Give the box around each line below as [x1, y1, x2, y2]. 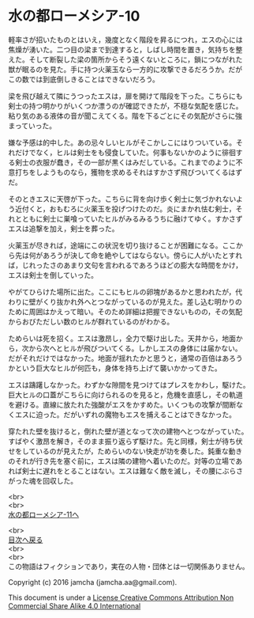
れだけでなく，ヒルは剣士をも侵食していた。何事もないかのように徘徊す [8, 147, 243, 157]
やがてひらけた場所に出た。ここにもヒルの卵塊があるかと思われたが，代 [8, 286, 243, 297]
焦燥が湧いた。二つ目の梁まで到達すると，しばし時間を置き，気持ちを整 [8, 44, 243, 54]
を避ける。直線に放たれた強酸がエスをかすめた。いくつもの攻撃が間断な [8, 400, 243, 409]
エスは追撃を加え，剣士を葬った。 [8, 223, 119, 233]
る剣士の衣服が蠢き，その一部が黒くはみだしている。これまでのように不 [8, 157, 243, 167]
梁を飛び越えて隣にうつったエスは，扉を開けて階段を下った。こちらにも [8, 91, 243, 100]
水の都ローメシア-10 [8, 7, 140, 25]
